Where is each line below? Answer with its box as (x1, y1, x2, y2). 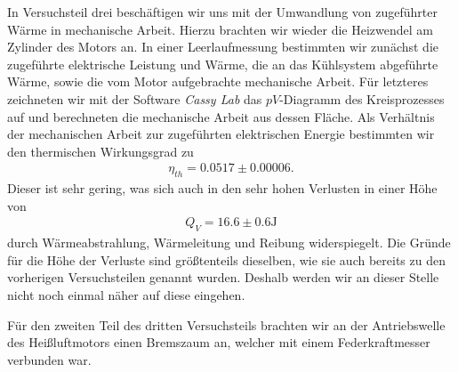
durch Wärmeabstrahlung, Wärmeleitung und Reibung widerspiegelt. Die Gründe (7, 233, 451, 252)
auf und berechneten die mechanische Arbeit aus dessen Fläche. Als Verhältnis (7, 107, 435, 125)
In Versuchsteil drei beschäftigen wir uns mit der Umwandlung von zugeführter (7, 3, 438, 20)
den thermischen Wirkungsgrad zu (7, 142, 194, 160)
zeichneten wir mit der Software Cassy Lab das (7, 89, 262, 108)
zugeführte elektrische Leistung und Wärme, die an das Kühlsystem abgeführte (7, 54, 438, 73)
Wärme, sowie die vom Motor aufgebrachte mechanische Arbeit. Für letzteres (7, 72, 429, 91)
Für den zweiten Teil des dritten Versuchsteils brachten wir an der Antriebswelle (7, 315, 446, 334)
